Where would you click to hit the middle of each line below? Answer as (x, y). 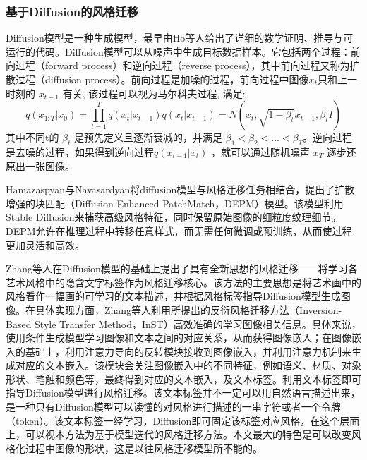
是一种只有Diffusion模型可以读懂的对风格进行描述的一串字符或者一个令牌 (173, 407)
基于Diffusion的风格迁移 (72, 11)
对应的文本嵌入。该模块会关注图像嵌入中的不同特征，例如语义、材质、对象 (188, 365)
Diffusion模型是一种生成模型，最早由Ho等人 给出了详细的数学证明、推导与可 (180, 38)
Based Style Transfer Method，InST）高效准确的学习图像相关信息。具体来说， (183, 323)
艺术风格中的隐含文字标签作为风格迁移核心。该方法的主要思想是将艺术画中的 (183, 282)
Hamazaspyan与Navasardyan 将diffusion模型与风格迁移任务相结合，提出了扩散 (180, 189)
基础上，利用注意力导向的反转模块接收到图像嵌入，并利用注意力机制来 (188, 351)
